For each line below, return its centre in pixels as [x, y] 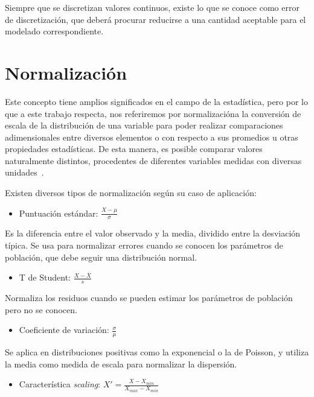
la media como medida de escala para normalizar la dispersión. [121, 364]
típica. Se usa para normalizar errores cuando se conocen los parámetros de [144, 245]
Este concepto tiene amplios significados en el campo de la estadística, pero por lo [156, 101]
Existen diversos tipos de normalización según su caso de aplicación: [131, 193]
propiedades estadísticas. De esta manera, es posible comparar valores [134, 149]
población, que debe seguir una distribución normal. [101, 257]
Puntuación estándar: [59, 213]
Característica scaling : [60, 384]
